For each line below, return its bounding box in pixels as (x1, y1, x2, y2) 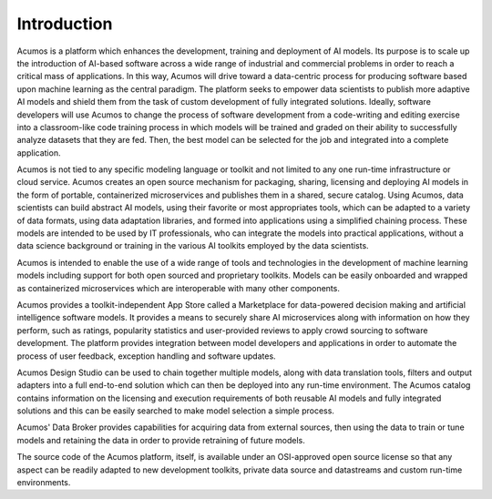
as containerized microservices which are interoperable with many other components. (16, 282, 341, 293)
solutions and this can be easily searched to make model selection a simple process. (16, 405, 334, 416)
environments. (16, 477, 71, 488)
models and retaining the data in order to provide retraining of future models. (16, 434, 305, 445)
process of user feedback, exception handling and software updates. (16, 351, 277, 362)
